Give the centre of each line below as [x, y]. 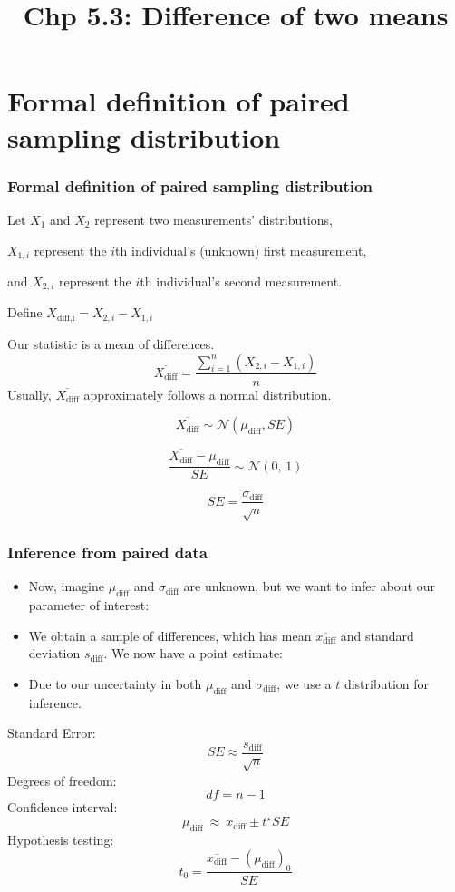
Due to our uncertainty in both [115, 683]
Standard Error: [52, 733]
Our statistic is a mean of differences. [111, 343]
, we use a [304, 683]
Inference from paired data [107, 552]
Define [25, 312]
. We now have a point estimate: [194, 653]
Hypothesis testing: [61, 840]
